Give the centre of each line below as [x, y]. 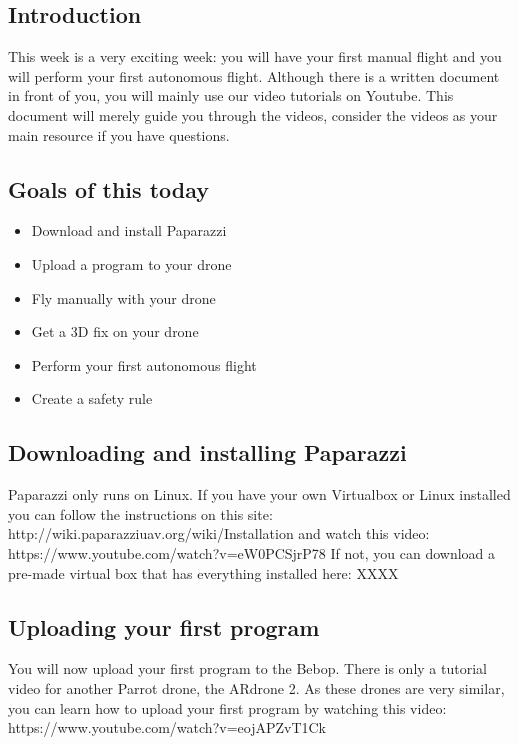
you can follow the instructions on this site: [140, 513]
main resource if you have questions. [119, 134]
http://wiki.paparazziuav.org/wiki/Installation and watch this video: [219, 533]
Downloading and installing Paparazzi [207, 452]
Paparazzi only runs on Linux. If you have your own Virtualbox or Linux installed [259, 494]
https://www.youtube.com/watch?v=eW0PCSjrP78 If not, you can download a [252, 552]
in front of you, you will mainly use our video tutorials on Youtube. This [231, 95]
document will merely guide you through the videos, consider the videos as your [253, 114]
